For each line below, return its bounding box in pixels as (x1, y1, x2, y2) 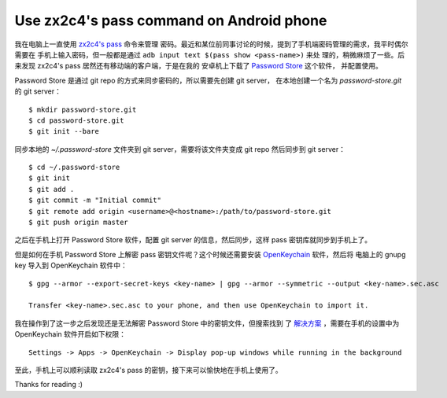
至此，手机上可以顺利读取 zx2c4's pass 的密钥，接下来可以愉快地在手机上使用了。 (14, 365, 283, 374)
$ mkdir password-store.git (28, 105, 137, 114)
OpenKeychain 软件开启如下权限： (14, 330, 126, 339)
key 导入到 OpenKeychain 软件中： (14, 260, 127, 271)
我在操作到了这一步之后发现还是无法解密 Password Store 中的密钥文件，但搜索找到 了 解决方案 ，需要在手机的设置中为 (14, 319, 400, 328)
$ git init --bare (28, 127, 100, 136)
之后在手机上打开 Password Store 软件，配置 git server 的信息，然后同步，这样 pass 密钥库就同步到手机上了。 (14, 235, 372, 245)
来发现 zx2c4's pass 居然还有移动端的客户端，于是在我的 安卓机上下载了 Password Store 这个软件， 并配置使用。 (14, 61, 383, 71)
